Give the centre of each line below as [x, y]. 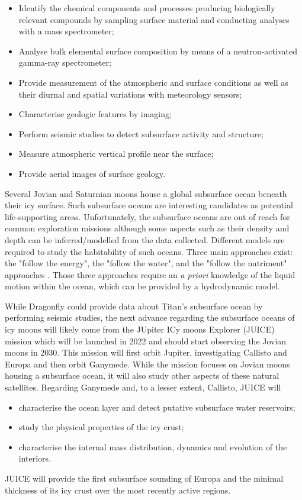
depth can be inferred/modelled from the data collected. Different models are [145, 239]
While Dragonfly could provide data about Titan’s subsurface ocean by [134, 306]
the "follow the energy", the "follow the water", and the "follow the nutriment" [146, 263]
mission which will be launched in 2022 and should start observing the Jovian [146, 341]
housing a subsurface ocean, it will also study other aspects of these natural [142, 375]
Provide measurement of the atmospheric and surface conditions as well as [153, 82]
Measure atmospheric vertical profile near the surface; [116, 154]
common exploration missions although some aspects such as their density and [147, 228]
